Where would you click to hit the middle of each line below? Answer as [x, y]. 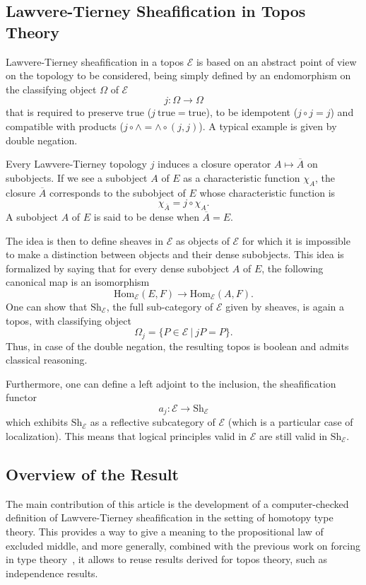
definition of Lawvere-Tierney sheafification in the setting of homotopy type [170, 517]
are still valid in [293, 435]
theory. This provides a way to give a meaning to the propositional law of [165, 531]
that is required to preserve [65, 112]
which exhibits [37, 422]
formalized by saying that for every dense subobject [118, 268]
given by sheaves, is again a [285, 306]
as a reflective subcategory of [153, 422]
